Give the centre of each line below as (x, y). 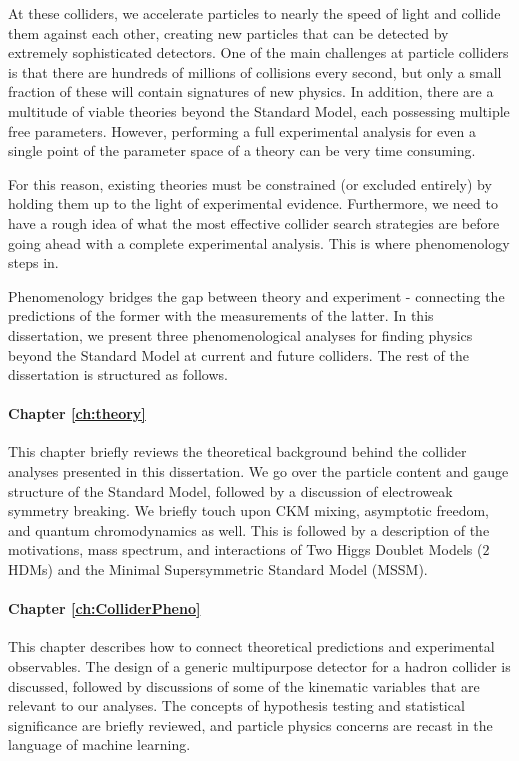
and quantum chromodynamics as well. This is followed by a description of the (249, 529)
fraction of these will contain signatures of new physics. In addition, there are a (251, 91)
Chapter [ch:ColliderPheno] (104, 608)
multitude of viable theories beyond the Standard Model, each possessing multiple (259, 110)
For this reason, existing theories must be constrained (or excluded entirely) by (250, 183)
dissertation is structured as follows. (118, 374)
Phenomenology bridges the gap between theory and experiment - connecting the (256, 295)
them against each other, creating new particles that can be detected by (228, 32)
